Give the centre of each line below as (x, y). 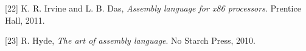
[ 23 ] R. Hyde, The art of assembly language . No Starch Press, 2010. (130, 40)
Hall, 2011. (25, 20)
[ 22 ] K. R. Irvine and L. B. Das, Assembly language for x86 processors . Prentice (153, 8)
